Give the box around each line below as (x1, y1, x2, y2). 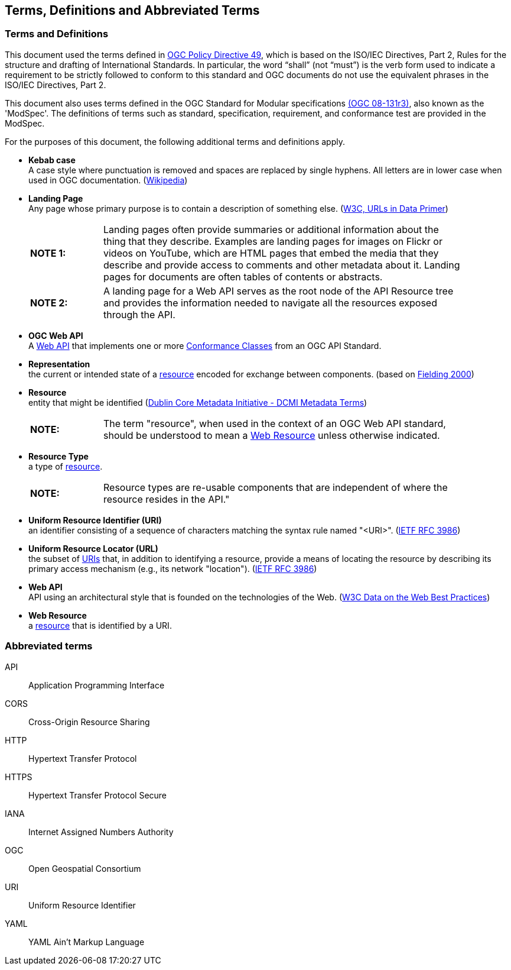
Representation (28, 358, 90, 369)
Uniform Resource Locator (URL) (28, 543, 158, 554)
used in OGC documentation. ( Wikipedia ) (28, 174, 188, 185)
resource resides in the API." (103, 493, 230, 505)
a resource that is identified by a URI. (28, 620, 172, 630)
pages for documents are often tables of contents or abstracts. (103, 270, 383, 283)
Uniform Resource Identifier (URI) (28, 515, 162, 525)
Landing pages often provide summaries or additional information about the (103, 223, 439, 235)
